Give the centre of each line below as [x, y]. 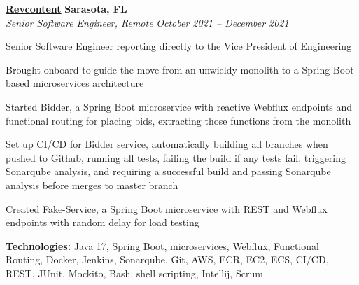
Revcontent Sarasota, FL [66, 8]
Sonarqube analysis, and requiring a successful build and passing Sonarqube [168, 171]
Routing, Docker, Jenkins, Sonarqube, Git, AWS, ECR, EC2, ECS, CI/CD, [167, 259]
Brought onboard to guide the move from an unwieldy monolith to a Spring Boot [180, 69]
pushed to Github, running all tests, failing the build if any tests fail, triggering [176, 157]
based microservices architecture [75, 83]
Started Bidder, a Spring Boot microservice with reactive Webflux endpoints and [179, 106]
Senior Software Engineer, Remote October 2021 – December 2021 [147, 22]
